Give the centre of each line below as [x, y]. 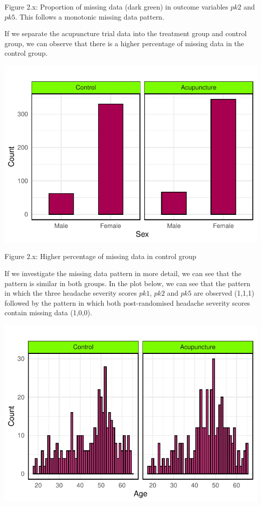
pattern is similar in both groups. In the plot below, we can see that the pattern [127, 283]
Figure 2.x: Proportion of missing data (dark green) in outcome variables [116, 7]
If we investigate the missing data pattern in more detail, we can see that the [123, 273]
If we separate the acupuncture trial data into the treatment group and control [126, 33]
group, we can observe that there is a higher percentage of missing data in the [124, 43]
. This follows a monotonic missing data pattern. [90, 16]
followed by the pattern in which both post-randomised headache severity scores [127, 302]
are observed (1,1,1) [224, 293]
